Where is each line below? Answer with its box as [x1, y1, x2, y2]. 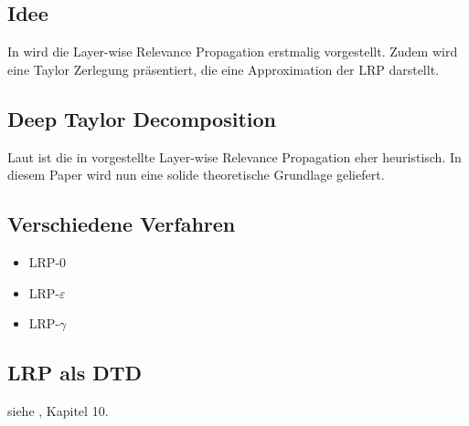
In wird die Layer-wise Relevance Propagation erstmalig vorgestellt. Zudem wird [7, 42, 458, 61]
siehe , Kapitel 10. [7, 400, 109, 420]
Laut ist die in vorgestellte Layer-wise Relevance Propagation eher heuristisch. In [7, 147, 462, 166]
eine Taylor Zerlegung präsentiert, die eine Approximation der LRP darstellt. [7, 59, 439, 78]
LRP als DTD [7, 358, 143, 387]
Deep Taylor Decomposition [7, 104, 276, 132]
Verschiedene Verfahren [7, 210, 236, 238]
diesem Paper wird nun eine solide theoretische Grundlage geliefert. [7, 165, 385, 184]
